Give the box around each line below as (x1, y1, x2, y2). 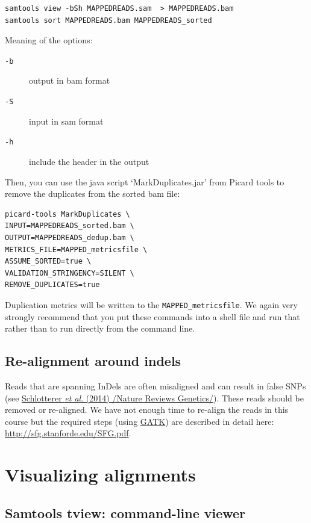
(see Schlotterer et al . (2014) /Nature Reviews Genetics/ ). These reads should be (5, 391, 304, 404)
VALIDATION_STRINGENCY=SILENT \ (5, 268, 134, 277)
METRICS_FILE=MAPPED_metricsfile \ (5, 245, 148, 254)
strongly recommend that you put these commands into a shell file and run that (5, 310, 300, 323)
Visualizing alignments (5, 462, 196, 487)
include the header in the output (29, 155, 149, 167)
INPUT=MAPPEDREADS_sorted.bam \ (5, 221, 134, 231)
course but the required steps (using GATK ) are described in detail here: (5, 415, 274, 427)
